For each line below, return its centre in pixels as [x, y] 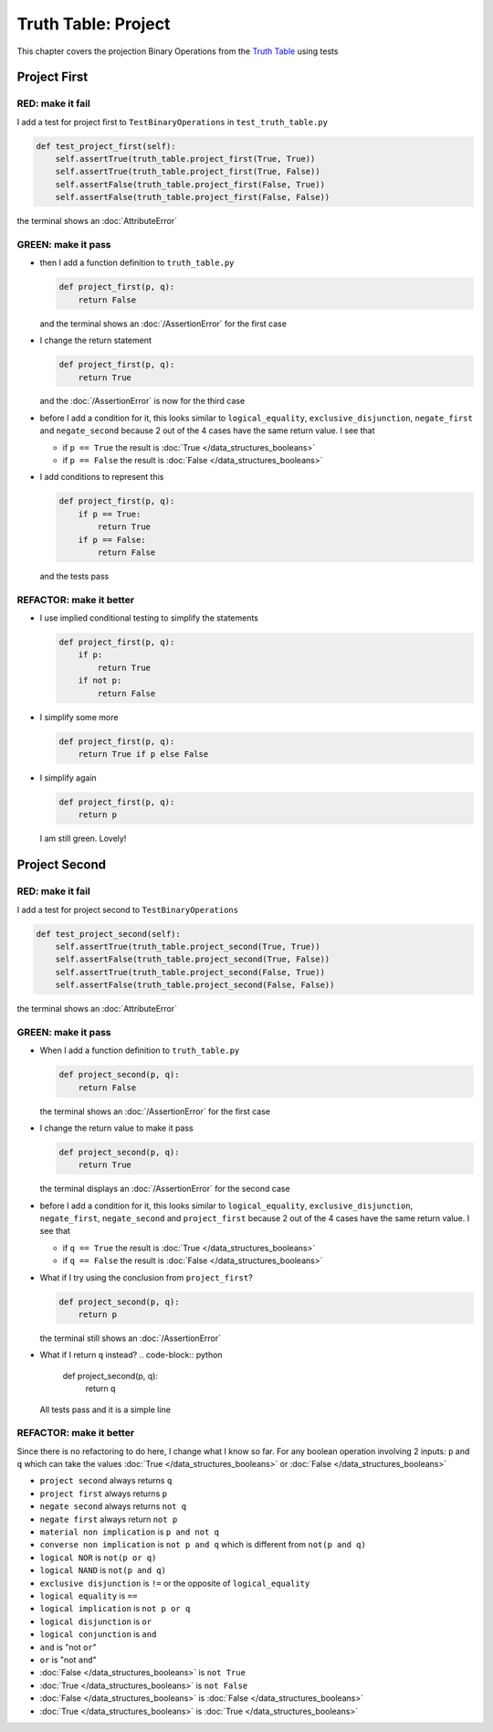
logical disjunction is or [96, 1621]
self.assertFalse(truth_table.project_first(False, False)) [193, 197]
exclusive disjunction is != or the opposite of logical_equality [175, 1583]
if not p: [100, 680]
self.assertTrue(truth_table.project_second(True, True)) [188, 946]
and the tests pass [74, 576]
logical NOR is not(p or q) [98, 1557]
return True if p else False [143, 754]
